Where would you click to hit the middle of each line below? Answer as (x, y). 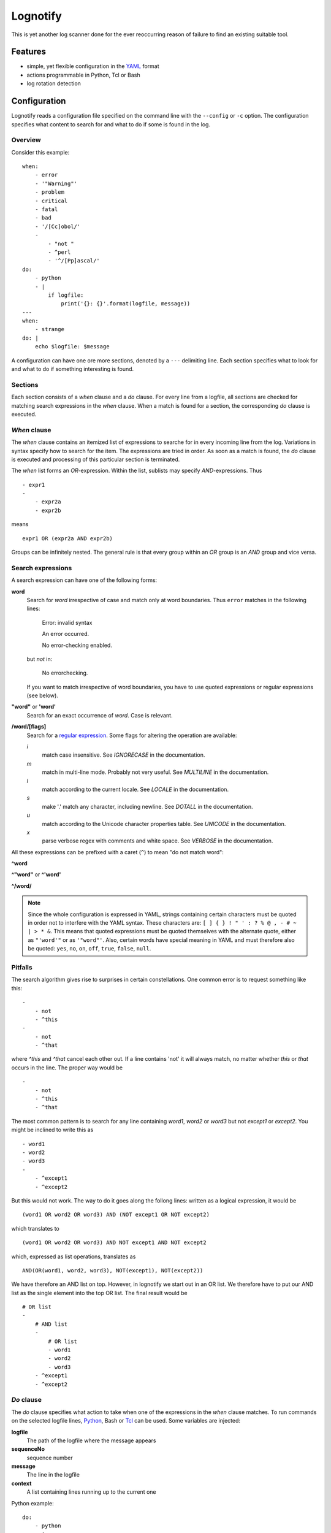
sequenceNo (28, 1449)
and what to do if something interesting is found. (73, 369)
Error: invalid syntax (67, 622)
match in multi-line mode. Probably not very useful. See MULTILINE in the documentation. (155, 772)
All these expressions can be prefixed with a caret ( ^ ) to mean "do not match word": (117, 852)
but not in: (40, 659)
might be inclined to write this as (52, 1130)
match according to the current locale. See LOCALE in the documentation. (135, 789)
